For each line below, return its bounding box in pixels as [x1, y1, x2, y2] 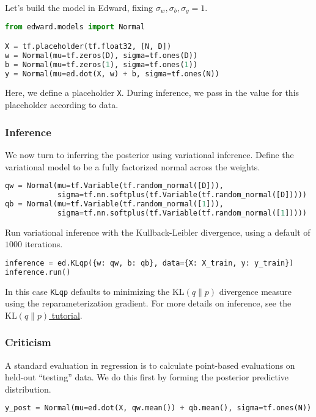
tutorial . [51, 308, 83, 321]
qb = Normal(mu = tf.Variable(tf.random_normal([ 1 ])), [5, 199, 224, 208]
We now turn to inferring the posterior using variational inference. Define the [5, 148, 294, 161]
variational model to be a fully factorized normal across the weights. [5, 160, 260, 173]
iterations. [24, 238, 63, 250]
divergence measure [219, 285, 292, 297]
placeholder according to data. [5, 98, 119, 111]
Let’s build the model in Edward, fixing [5, 1, 153, 13]
